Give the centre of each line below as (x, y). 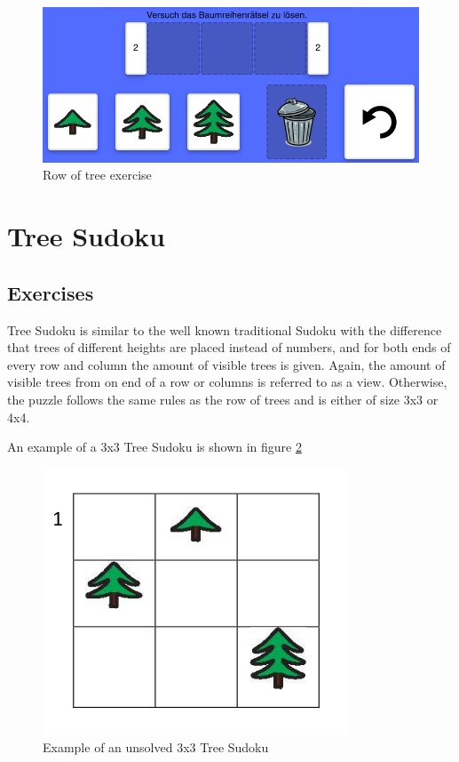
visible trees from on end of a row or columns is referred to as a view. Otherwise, (227, 382)
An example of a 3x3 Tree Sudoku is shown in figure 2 (154, 447)
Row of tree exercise (97, 175)
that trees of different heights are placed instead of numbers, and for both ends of (229, 347)
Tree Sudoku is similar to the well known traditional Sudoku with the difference (225, 329)
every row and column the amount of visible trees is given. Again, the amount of (226, 364)
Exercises (51, 292)
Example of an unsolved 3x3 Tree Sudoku (156, 747)
